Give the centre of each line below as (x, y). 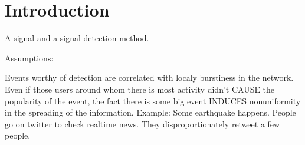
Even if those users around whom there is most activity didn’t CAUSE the (140, 89)
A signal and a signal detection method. (77, 38)
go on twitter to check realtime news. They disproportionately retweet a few (142, 123)
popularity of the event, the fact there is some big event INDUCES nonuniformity (153, 100)
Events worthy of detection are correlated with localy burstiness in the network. (149, 78)
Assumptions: (29, 57)
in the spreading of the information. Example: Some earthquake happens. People (150, 112)
